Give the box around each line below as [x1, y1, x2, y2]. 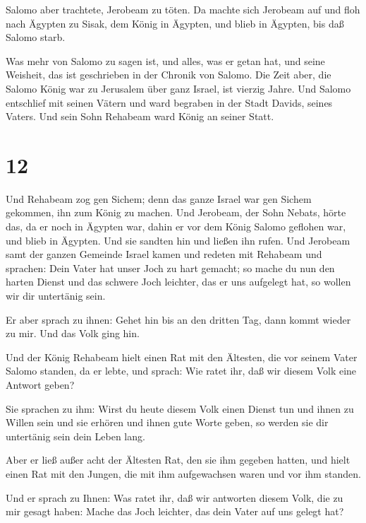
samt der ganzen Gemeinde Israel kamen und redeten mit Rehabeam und [6, 247, 322, 261]
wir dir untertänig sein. [6, 288, 106, 303]
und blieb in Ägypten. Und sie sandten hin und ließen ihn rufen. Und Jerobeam [6, 233, 350, 247]
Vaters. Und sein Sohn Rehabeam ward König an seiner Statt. [6, 109, 274, 124]
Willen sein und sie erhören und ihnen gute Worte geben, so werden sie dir [6, 415, 329, 430]
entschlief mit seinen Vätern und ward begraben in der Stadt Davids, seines [6, 95, 333, 110]
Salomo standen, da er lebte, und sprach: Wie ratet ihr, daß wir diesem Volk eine [6, 363, 357, 378]
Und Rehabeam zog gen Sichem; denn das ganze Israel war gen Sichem [6, 191, 312, 206]
